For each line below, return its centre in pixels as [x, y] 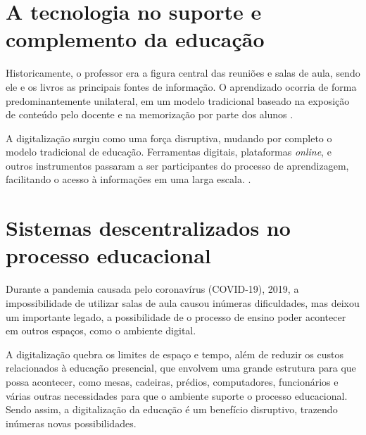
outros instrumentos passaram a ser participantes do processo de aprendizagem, [177, 165]
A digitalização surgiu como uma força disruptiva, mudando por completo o [169, 138]
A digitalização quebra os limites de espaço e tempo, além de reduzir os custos [175, 354]
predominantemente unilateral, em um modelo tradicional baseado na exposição [178, 100]
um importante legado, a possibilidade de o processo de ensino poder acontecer [176, 316]
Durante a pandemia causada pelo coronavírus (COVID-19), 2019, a [152, 289]
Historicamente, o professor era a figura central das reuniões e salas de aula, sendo [183, 73]
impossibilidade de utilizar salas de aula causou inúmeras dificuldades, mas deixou [183, 302]
